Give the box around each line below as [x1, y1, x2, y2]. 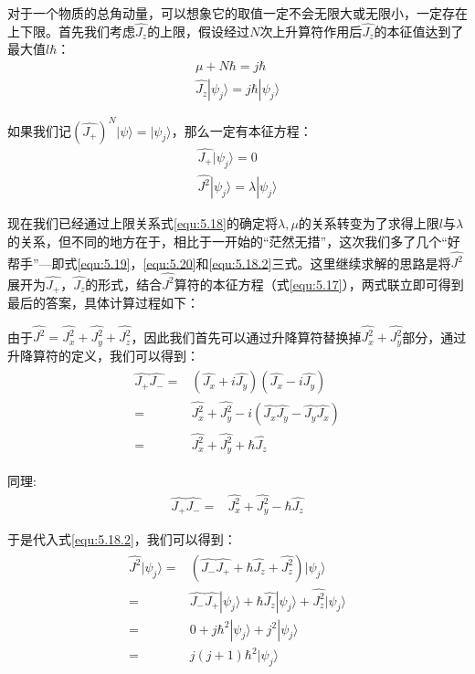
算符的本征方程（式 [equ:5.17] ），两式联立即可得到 [174, 274, 464, 293]
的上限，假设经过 [147, 21, 250, 40]
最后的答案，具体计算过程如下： [7, 293, 199, 312]
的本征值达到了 [374, 21, 464, 40]
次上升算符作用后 [259, 21, 363, 40]
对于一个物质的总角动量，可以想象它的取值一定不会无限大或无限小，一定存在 [7, 4, 468, 22]
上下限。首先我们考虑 [7, 21, 135, 40]
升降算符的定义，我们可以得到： [7, 345, 199, 364]
